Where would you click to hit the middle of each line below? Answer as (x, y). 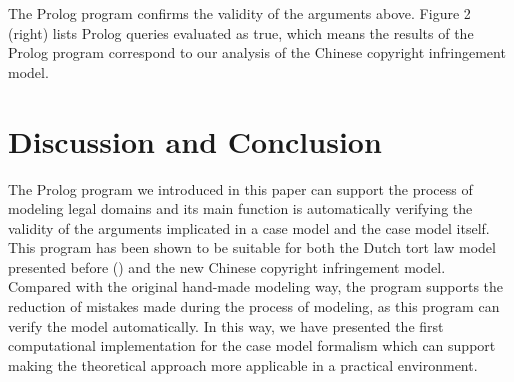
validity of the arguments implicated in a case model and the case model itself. (249, 227)
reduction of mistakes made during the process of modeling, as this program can (254, 306)
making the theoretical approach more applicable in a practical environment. (243, 364)
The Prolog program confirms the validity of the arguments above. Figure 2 (239, 13)
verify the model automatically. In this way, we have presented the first (226, 325)
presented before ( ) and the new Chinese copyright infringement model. (227, 266)
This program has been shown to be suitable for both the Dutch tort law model (252, 247)
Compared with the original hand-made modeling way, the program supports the (256, 286)
